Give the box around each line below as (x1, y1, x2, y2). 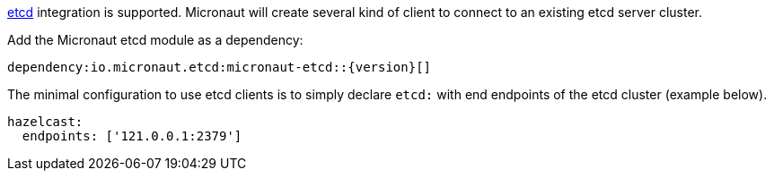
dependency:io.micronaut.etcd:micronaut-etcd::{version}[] (7, 60, 432, 74)
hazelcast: (7, 114, 84, 129)
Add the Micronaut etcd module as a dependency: (7, 32, 303, 47)
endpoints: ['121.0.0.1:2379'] (22, 129, 242, 143)
